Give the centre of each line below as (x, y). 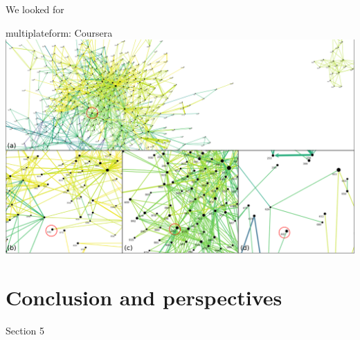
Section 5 (25, 330)
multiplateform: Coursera (59, 32)
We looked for (35, 9)
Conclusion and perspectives (144, 297)
